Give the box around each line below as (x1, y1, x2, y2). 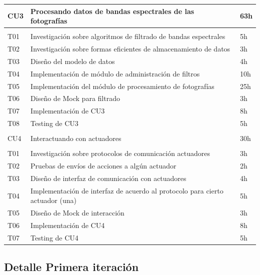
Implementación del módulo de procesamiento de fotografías (30, 80, 214, 91)
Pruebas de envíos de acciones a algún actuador (30, 160, 176, 171)
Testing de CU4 (30, 232, 78, 242)
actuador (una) (30, 195, 76, 205)
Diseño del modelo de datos (30, 55, 115, 66)
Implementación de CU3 (30, 105, 105, 116)
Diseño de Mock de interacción (30, 207, 124, 218)
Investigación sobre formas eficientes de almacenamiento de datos (30, 43, 230, 54)
